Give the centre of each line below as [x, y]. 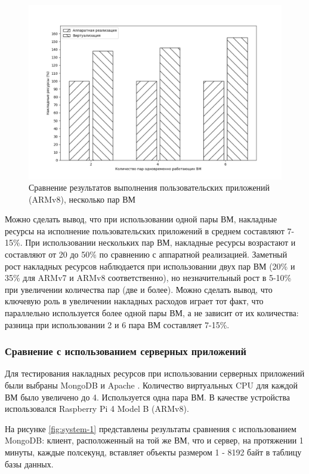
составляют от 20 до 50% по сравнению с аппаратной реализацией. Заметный [146, 254]
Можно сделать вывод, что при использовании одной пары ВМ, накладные [141, 219]
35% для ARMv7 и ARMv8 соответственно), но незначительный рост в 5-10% [148, 278]
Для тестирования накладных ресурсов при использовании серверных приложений [155, 373]
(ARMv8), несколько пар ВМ [82, 199]
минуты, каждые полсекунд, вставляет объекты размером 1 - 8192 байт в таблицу [153, 452]
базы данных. [29, 464]
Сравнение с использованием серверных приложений [126, 351]
